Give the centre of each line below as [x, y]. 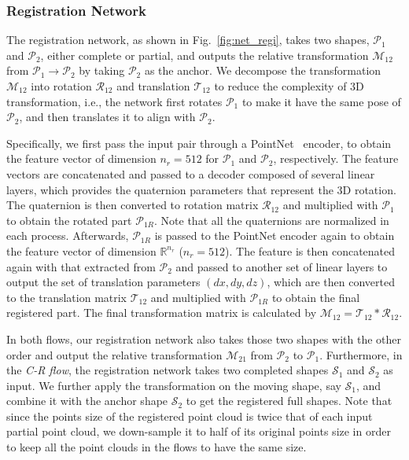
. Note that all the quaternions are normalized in [272, 220]
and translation [153, 86]
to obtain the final [316, 297]
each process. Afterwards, [68, 236]
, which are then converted [331, 282]
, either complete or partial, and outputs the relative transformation [204, 55]
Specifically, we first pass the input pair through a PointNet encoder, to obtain [199, 143]
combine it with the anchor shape [87, 401]
